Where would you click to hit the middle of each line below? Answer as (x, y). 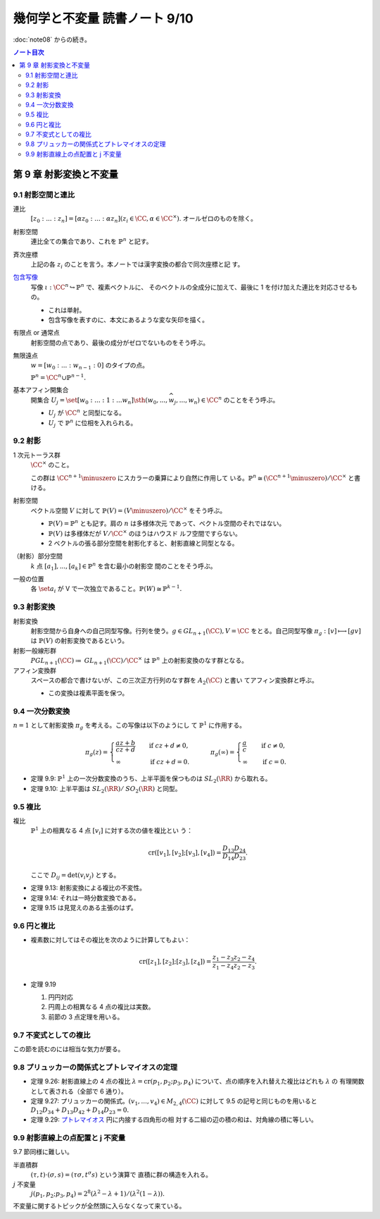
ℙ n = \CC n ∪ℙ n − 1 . (58, 377)
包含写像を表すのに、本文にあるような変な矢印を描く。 (128, 319)
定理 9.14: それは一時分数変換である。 (85, 898)
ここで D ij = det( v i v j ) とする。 (75, 876)
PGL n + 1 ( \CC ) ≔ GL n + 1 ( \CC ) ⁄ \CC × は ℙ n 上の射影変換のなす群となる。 (139, 661)
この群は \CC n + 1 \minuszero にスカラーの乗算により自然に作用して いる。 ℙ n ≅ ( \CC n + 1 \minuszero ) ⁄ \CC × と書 (196, 477)
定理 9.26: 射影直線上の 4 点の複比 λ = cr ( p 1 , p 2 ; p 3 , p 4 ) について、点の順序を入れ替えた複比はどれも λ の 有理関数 (197, 1082)
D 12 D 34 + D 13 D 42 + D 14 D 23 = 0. (80, 1111)
